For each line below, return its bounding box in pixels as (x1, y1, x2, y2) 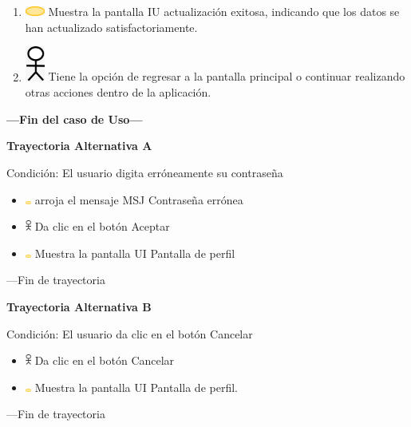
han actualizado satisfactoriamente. (25, 18, 198, 35)
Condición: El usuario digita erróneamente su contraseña (6, 164, 283, 180)
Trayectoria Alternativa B (6, 298, 152, 314)
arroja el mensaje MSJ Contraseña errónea (34, 191, 243, 208)
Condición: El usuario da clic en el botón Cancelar (6, 325, 253, 342)
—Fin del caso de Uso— (6, 110, 143, 127)
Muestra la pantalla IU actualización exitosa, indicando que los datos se (48, 3, 400, 19)
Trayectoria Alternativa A (6, 137, 152, 154)
